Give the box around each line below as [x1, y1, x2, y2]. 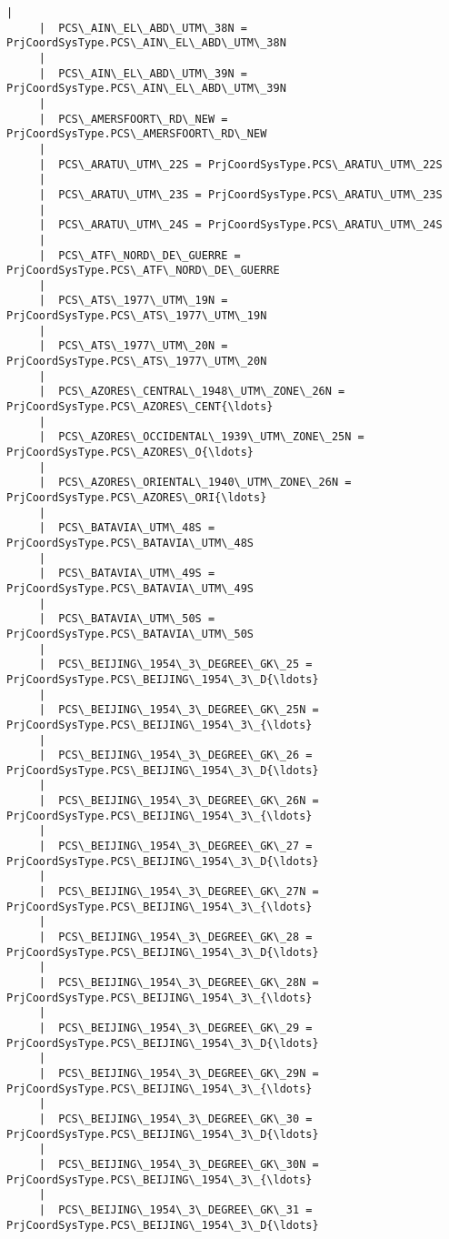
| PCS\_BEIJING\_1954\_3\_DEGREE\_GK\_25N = [38, 703, 319, 717]
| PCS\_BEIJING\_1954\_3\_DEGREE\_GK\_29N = [38, 1066, 319, 1080]
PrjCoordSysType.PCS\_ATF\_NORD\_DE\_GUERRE [6, 264, 280, 277]
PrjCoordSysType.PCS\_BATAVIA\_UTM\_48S [6, 536, 254, 549]
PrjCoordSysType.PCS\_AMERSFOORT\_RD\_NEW [6, 127, 267, 141]
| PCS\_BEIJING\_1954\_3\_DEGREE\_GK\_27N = [38, 885, 319, 899]
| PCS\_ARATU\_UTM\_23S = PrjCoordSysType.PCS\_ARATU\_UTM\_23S [38, 187, 443, 201]
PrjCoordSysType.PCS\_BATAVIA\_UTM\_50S [6, 627, 254, 640]
